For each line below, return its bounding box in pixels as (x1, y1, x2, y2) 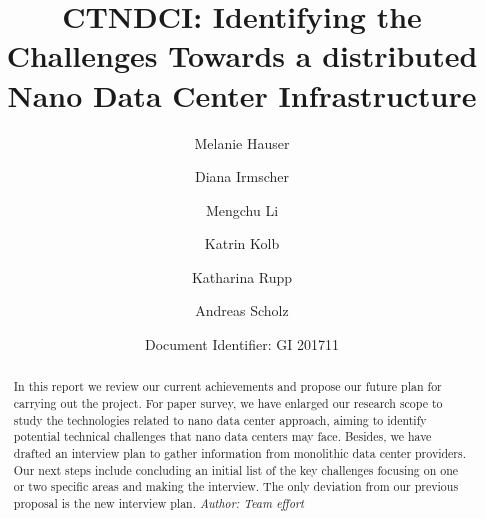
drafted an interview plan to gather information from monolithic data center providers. (13, 445, 467, 462)
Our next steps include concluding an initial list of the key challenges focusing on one (13, 461, 459, 478)
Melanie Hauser (194, 132, 290, 153)
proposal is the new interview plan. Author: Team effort (13, 495, 304, 512)
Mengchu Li (205, 199, 279, 220)
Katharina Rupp (191, 266, 293, 287)
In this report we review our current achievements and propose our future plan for (13, 378, 442, 395)
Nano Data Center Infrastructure (7, 74, 477, 115)
